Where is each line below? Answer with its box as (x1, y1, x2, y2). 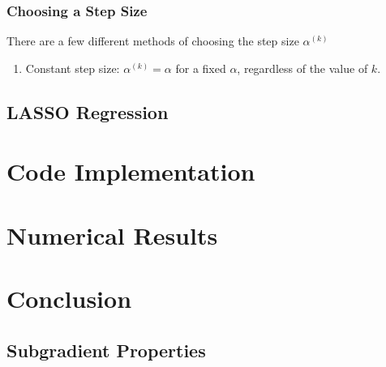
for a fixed (175, 59, 226, 76)
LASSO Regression (6, 99, 169, 124)
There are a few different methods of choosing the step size (6, 32, 299, 49)
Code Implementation (6, 155, 255, 188)
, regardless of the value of (237, 59, 368, 76)
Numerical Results (6, 218, 218, 251)
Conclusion (6, 282, 132, 315)
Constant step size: (25, 59, 120, 76)
